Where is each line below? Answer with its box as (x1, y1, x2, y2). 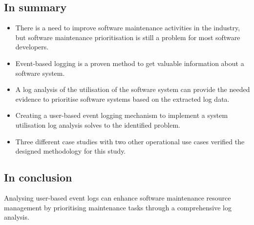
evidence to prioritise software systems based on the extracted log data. (15, 93, 230, 104)
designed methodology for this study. (15, 146, 126, 156)
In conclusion (4, 170, 72, 185)
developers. (15, 42, 49, 52)
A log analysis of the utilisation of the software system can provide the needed (15, 84, 250, 94)
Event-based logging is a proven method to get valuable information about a (15, 58, 244, 68)
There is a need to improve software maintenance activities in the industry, (15, 22, 240, 33)
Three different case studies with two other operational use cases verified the (15, 136, 245, 146)
